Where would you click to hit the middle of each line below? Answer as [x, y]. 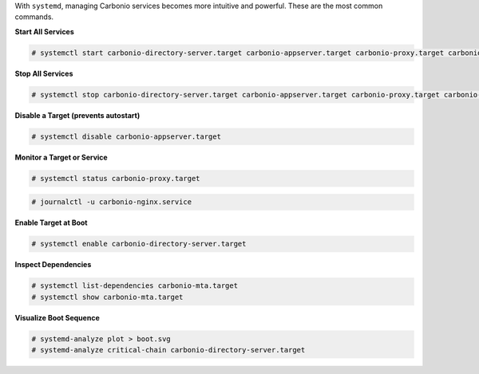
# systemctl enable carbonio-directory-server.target [139, 244]
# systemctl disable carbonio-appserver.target [126, 136]
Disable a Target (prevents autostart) [77, 115]
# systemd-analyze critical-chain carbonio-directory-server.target [168, 350]
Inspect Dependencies [53, 265]
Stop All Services [44, 73]
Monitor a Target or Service [61, 157]
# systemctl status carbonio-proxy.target [116, 178]
